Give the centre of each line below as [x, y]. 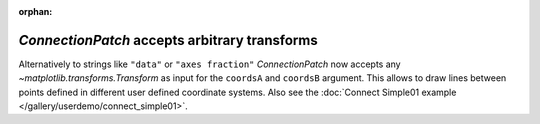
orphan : [35, 11]
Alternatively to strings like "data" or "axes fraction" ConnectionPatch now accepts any [209, 64]
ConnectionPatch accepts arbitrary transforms [168, 40]
